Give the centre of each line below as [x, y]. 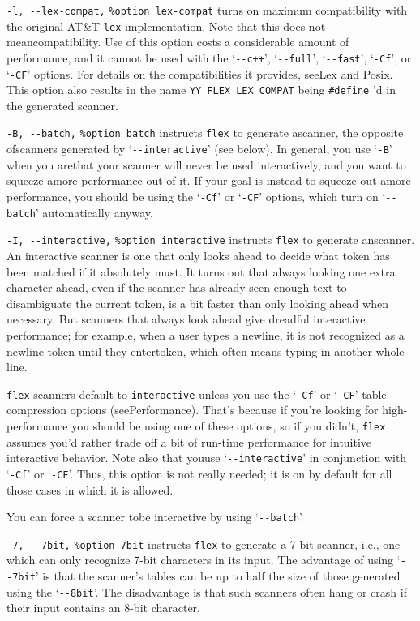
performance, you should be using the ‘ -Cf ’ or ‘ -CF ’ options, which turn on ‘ [196, 196]
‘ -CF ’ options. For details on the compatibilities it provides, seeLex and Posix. [200, 73]
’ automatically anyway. [94, 212]
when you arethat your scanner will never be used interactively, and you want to [206, 164]
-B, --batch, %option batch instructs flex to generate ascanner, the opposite [205, 133]
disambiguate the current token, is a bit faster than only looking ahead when [197, 303]
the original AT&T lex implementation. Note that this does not [166, 26]
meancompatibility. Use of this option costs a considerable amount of [178, 42]
